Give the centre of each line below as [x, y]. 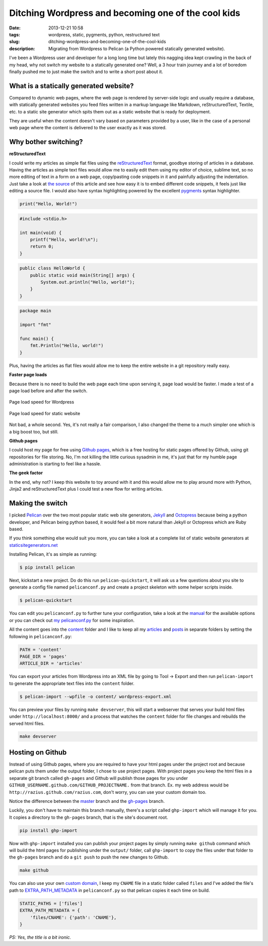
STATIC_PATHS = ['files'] [51, 903]
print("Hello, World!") [49, 204]
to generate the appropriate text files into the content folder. [72, 683]
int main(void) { [41, 233]
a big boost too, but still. [34, 431]
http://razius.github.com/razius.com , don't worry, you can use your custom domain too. [108, 792]
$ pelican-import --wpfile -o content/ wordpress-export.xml [96, 696]
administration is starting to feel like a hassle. [55, 464]
